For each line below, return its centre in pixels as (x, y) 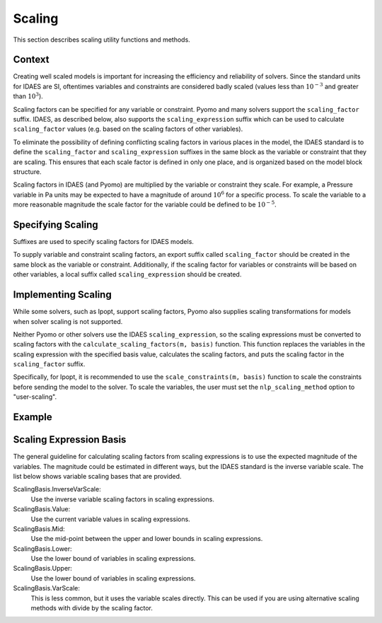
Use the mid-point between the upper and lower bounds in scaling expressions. (147, 539)
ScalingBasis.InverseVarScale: (57, 489)
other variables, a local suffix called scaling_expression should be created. (127, 274)
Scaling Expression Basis (70, 439)
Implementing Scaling (63, 295)
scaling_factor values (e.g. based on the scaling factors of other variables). (128, 129)
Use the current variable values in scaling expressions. (110, 519)
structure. (27, 171)
